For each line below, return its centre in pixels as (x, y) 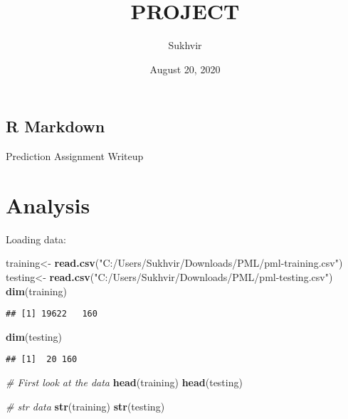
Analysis (48, 205)
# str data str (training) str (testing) (85, 406)
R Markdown (56, 126)
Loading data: (36, 239)
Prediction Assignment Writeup (75, 156)
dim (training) (37, 291)
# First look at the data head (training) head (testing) (124, 382)
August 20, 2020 (185, 69)
